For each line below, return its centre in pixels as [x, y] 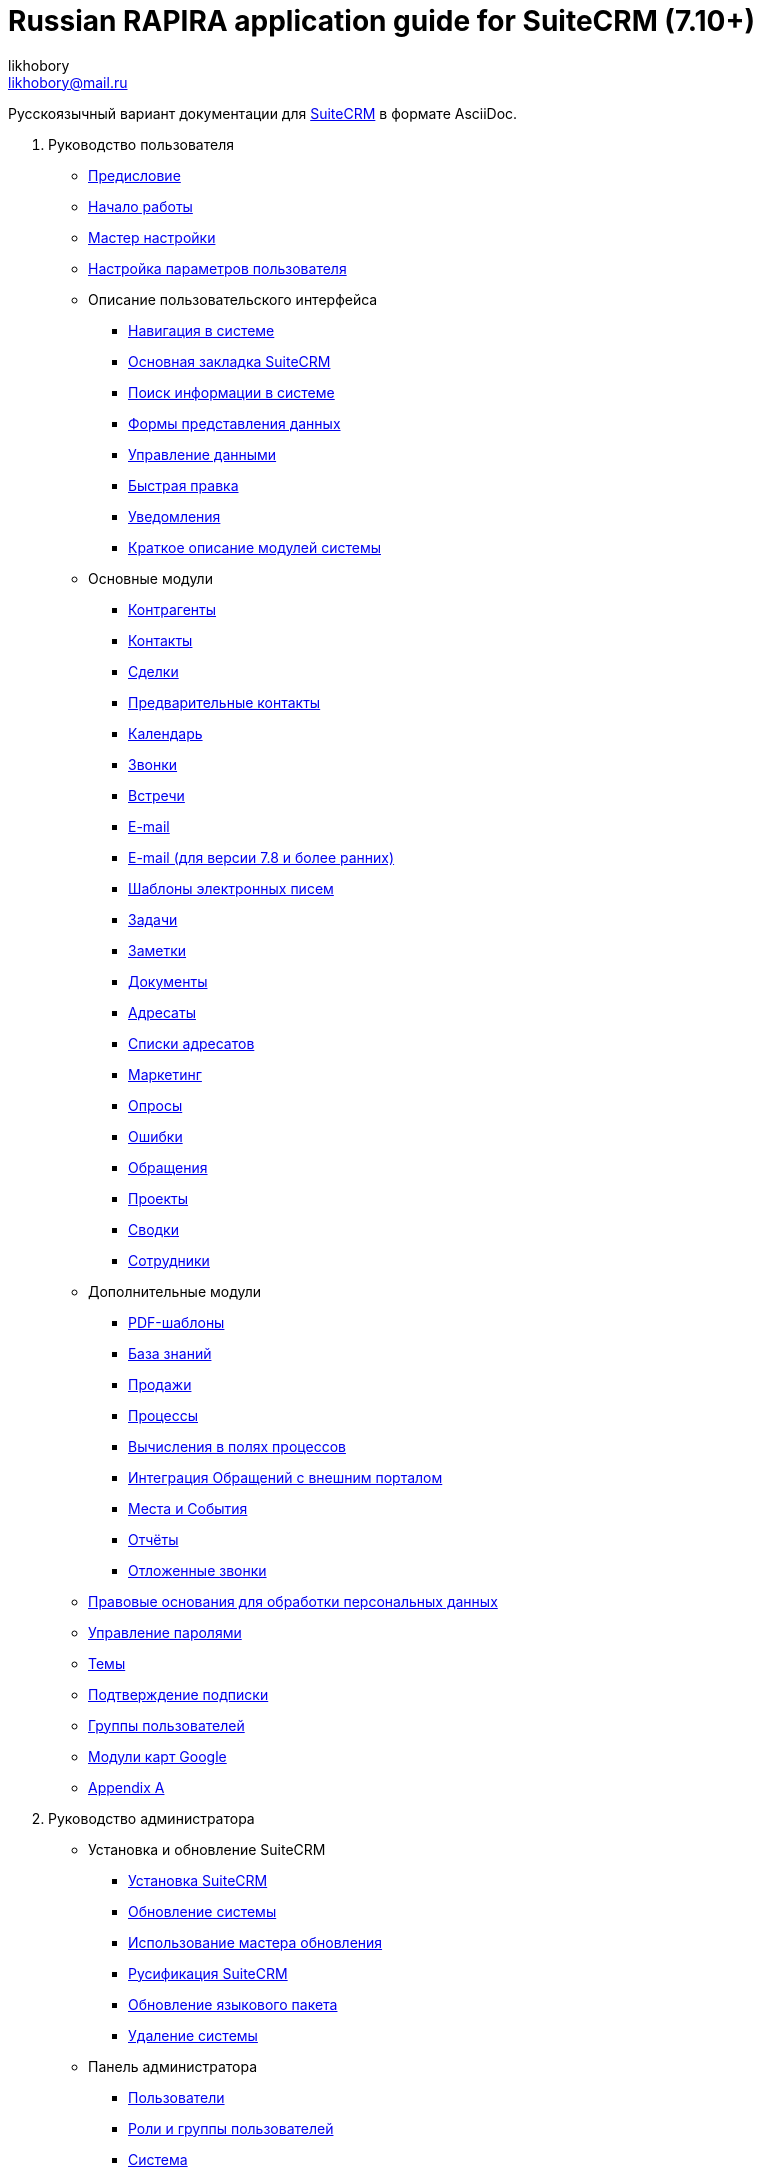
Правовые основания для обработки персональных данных [293, 1601]
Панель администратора [173, 2066]
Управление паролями [165, 1632]
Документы [168, 981]
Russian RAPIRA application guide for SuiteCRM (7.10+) [382, 21]
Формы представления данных [234, 423]
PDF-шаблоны [176, 1322]
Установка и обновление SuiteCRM [207, 1849]
